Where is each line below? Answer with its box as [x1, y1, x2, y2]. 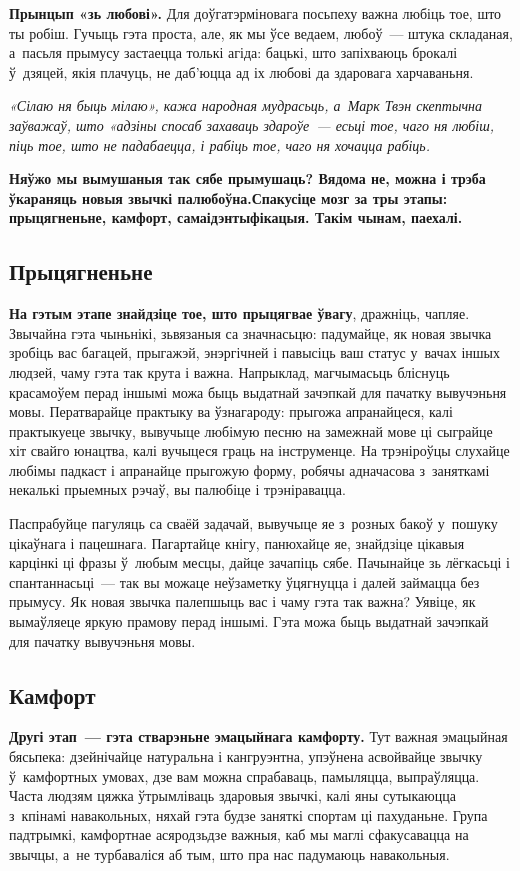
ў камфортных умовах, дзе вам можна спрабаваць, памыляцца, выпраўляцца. [9, 765, 480, 786]
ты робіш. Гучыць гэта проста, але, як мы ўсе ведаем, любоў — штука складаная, [9, 22, 513, 43]
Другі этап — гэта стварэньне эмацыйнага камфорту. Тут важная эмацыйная [9, 726, 508, 747]
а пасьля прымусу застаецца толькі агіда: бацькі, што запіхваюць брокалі [9, 42, 458, 63]
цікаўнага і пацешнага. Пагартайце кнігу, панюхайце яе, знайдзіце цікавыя [9, 532, 465, 553]
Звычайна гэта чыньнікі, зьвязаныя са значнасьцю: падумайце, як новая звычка [9, 322, 492, 343]
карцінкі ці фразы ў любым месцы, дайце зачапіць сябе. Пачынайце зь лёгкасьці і [9, 552, 510, 573]
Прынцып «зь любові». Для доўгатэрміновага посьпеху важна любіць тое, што [9, 3, 502, 23]
